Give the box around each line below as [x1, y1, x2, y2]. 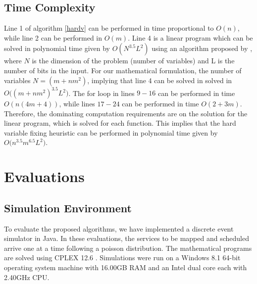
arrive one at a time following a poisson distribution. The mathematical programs [4, 242, 252, 253]
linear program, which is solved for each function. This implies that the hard [4, 118, 236, 128]
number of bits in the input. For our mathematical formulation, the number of [4, 65, 242, 75]
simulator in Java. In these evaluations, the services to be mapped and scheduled [4, 233, 249, 243]
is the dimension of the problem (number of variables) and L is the [32, 55, 235, 66]
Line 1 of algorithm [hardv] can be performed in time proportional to [4, 23, 214, 33]
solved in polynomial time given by [4, 43, 110, 53]
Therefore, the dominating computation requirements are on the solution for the [4, 108, 248, 118]
